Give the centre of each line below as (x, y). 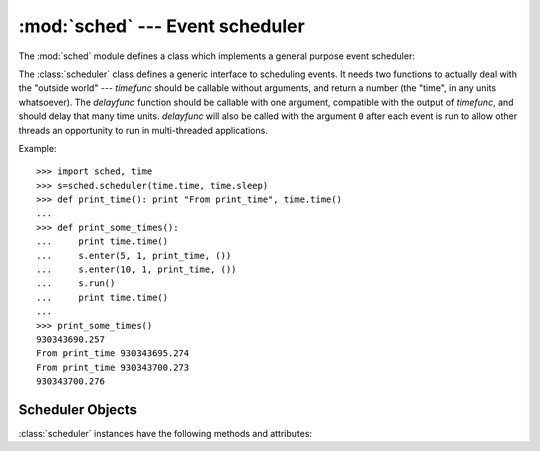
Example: (37, 148)
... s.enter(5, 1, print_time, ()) (134, 255)
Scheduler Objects (77, 409)
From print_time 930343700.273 (113, 367)
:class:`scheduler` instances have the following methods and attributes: (165, 434)
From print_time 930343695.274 (113, 353)
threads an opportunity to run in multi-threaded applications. (143, 130)
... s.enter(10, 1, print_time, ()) (136, 269)
